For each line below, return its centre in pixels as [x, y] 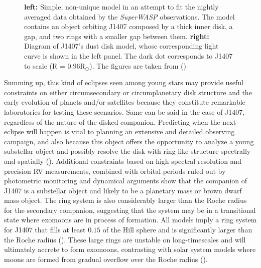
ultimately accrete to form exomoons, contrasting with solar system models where [130, 249]
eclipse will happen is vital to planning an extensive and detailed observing [119, 131]
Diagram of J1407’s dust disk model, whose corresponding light [121, 46]
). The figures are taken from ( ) [138, 65]
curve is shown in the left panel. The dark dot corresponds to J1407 [128, 55]
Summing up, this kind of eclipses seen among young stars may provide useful [124, 82]
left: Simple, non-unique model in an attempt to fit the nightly [121, 7]
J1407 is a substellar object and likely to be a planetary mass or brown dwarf [123, 190]
